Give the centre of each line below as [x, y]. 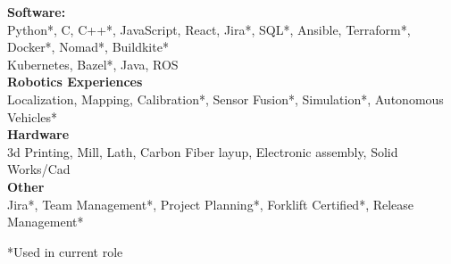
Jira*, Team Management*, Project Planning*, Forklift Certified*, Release [211, 204]
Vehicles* [33, 116]
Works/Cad [39, 169]
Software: [37, 12]
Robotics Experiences [75, 82]
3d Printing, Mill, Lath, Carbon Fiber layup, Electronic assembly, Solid [203, 151]
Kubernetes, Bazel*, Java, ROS [93, 64]
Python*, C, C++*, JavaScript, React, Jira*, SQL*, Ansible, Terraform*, [209, 29]
